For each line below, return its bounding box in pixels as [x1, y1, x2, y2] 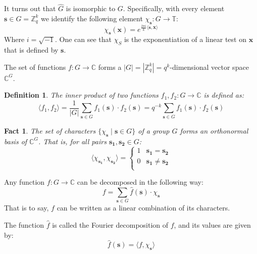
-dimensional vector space [170, 61, 249, 72]
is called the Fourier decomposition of [52, 219, 169, 230]
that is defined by [4, 45, 59, 55]
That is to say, [4, 202, 49, 213]
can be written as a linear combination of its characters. [57, 202, 230, 213]
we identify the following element [41, 13, 143, 23]
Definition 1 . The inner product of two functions [4, 90, 159, 100]
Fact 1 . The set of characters [4, 125, 96, 136]
